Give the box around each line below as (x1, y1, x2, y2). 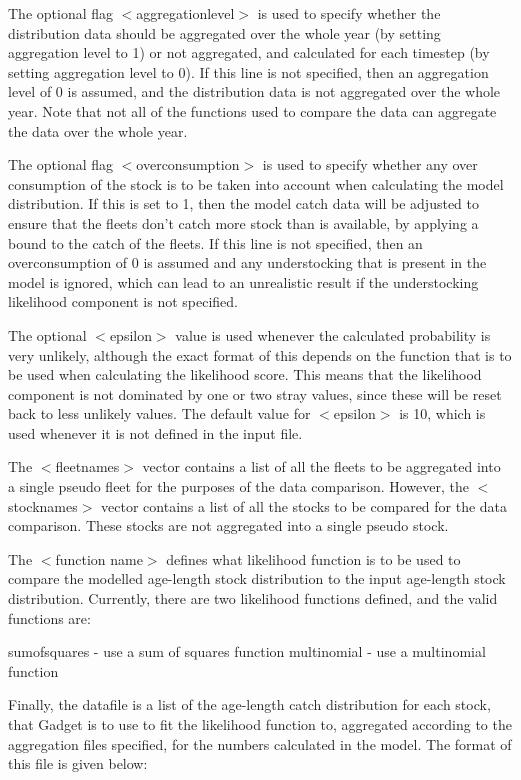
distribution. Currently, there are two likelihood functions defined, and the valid (8, 588, 498, 609)
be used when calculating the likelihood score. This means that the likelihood (8, 364, 482, 385)
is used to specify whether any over (262, 154, 478, 175)
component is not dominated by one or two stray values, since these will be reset (8, 383, 502, 404)
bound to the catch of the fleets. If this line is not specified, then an (8, 232, 423, 253)
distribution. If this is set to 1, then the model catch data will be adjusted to (8, 193, 479, 214)
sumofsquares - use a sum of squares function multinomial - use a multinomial (8, 641, 486, 662)
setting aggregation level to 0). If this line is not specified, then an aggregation (8, 61, 489, 82)
